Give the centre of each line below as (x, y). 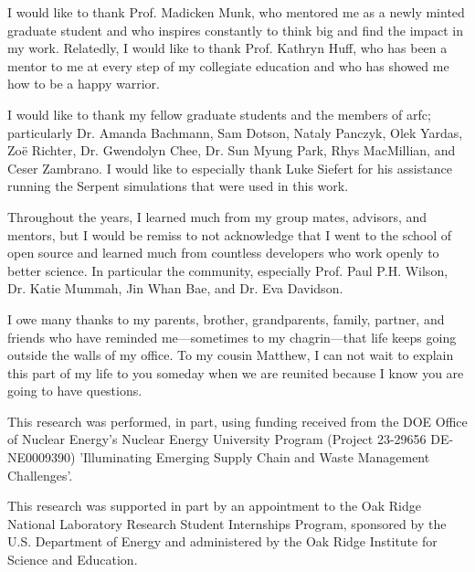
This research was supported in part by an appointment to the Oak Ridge (214, 506)
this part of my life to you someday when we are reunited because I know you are (236, 372)
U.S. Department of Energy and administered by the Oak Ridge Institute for (222, 541)
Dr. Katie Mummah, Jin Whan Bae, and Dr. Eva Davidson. (175, 288)
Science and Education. (73, 560)
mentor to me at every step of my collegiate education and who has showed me (228, 65)
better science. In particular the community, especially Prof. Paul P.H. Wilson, (228, 270)
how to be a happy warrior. (84, 84)
